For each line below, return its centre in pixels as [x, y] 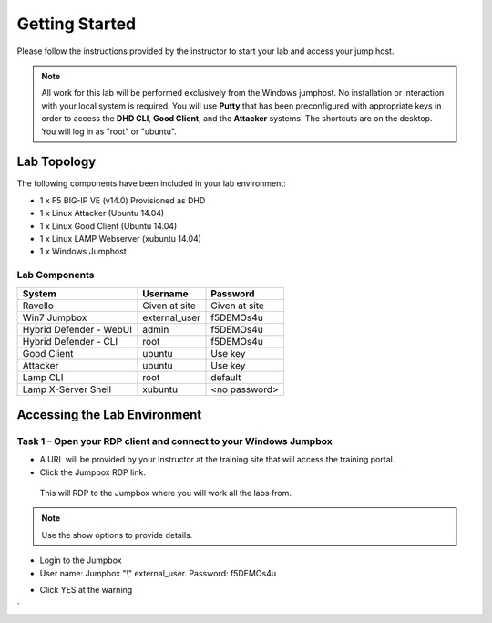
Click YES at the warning [86, 590]
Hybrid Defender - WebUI [77, 329]
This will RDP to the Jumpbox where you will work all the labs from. [165, 493]
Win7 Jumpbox [55, 317]
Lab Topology [56, 162]
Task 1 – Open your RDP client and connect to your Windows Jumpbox [174, 441]
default [226, 377]
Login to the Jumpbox [81, 560]
